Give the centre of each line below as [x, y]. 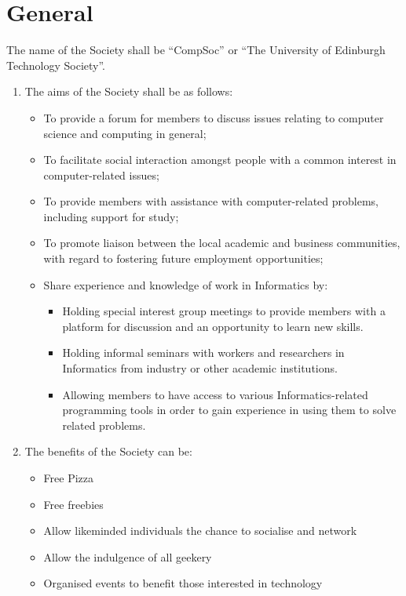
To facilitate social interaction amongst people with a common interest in [220, 160]
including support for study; [111, 216]
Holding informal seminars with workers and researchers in [203, 353]
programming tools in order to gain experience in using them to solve [229, 410]
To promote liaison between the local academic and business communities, [222, 243]
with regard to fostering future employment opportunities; [183, 258]
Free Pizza [69, 478]
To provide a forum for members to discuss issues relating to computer [214, 117]
